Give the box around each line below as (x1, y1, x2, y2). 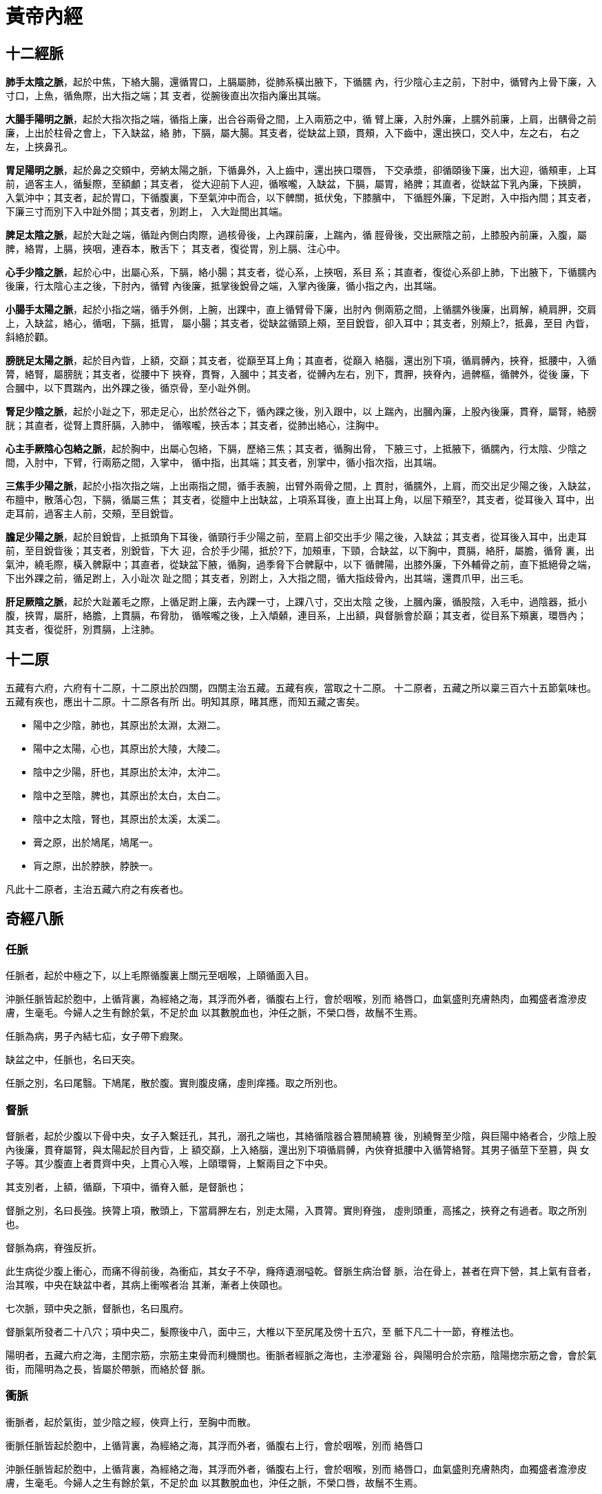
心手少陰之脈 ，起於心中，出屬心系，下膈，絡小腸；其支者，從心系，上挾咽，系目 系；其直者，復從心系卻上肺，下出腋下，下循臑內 (6, 266, 596, 279)
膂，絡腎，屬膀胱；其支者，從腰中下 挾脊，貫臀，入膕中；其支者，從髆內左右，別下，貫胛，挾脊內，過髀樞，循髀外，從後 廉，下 (6, 368, 590, 381)
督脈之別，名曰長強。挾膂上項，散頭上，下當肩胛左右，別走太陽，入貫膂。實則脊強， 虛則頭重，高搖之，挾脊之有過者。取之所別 (6, 1204, 587, 1216)
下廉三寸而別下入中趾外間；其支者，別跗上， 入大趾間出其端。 (6, 205, 288, 218)
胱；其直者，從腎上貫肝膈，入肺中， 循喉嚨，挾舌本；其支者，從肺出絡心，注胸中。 (6, 419, 384, 432)
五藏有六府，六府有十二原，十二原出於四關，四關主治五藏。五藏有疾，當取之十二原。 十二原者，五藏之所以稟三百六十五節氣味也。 (6, 682, 596, 694)
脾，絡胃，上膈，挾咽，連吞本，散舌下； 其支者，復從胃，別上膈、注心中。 (6, 243, 346, 255)
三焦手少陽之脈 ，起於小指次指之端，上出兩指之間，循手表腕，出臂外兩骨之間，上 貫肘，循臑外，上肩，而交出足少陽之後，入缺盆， (6, 480, 596, 492)
